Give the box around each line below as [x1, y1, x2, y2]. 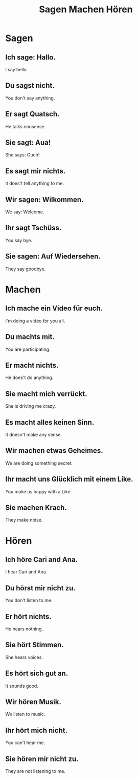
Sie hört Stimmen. [5, 641, 64, 649]
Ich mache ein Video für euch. [5, 304, 103, 313]
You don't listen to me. [5, 597, 53, 604]
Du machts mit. [5, 332, 55, 342]
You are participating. [5, 346, 51, 352]
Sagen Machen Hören [39, 4, 133, 15]
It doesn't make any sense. [5, 431, 62, 437]
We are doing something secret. [5, 460, 73, 466]
